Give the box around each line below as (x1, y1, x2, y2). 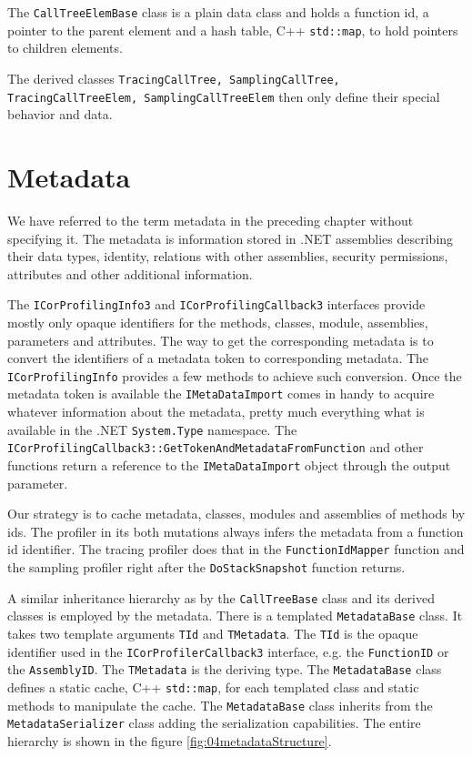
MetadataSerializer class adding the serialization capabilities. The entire (7, 713, 421, 732)
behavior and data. (7, 105, 113, 124)
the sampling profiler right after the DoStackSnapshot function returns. (7, 558, 406, 577)
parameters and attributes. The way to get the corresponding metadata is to (7, 330, 434, 349)
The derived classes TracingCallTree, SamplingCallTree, (7, 68, 340, 87)
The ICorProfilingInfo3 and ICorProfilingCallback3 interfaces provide (7, 295, 426, 314)
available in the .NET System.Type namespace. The (7, 419, 297, 439)
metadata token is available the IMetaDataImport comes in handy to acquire (7, 384, 435, 403)
